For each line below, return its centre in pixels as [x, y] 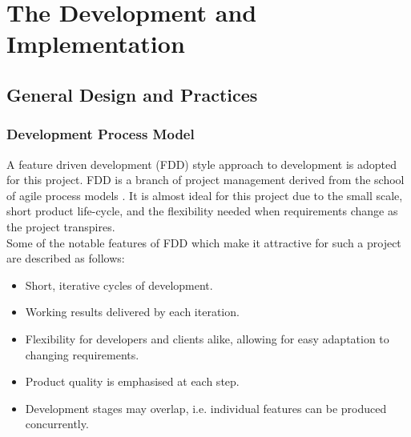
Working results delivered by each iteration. [132, 312]
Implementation [96, 44]
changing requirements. [82, 354]
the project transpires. [61, 226]
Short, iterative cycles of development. [119, 285]
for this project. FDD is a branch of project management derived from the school [205, 180]
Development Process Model [101, 134]
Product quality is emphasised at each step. [132, 381]
